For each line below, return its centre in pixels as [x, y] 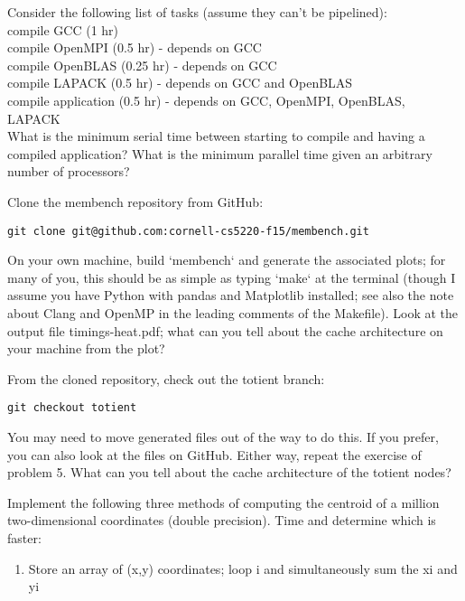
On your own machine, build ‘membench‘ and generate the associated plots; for [227, 260]
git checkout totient [72, 408]
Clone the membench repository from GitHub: [135, 201]
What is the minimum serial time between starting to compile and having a [216, 136]
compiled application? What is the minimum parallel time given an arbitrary [220, 153]
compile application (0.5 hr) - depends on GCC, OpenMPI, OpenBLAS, [206, 100]
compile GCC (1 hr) [63, 29]
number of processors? [69, 171]
